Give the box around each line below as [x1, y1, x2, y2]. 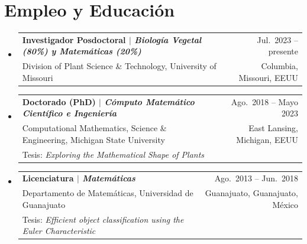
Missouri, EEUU [238, 71, 298, 83]
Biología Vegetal [134, 33, 202, 45]
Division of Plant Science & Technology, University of [22, 60, 216, 72]
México [272, 198, 298, 210]
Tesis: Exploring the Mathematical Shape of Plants [22, 148, 205, 160]
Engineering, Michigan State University [22, 133, 165, 145]
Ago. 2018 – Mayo [231, 95, 298, 108]
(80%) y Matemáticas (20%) [22, 45, 141, 57]
